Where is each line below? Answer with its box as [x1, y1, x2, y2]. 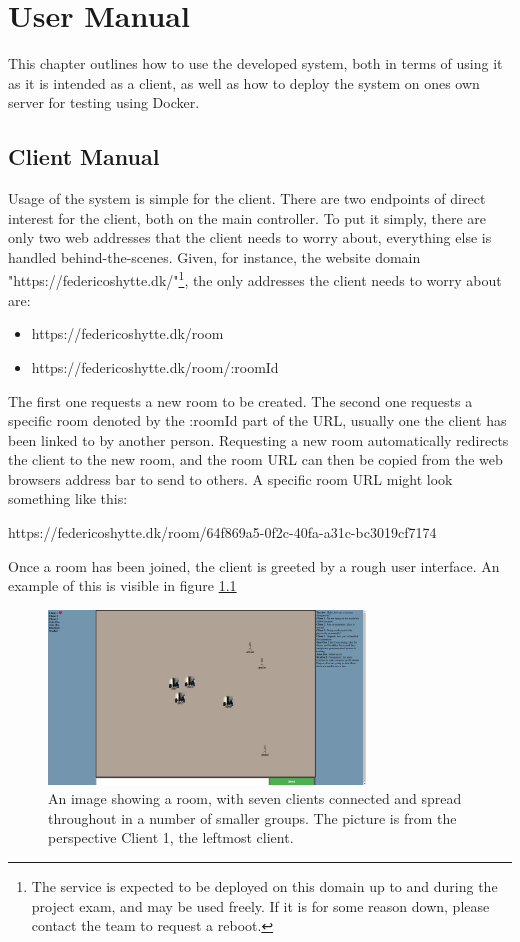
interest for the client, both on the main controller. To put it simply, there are [8, 207, 486, 228]
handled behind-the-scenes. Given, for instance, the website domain [8, 246, 421, 267]
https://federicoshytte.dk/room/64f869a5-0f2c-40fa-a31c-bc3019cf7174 [8, 522, 437, 543]
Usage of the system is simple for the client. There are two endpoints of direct [8, 188, 486, 209]
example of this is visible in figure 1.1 [8, 575, 237, 596]
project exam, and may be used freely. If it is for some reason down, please [31, 895, 490, 916]
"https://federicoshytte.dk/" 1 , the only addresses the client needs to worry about [8, 267, 502, 291]
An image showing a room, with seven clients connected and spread [48, 788, 462, 809]
